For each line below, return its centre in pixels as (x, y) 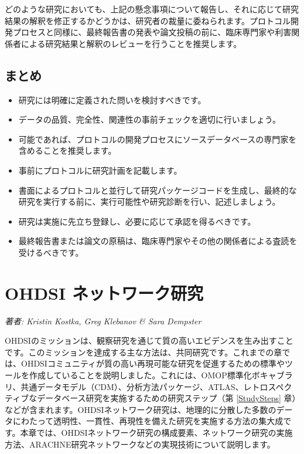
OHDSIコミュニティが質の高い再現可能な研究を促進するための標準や (153, 363)
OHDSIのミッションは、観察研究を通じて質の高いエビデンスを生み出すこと (149, 340)
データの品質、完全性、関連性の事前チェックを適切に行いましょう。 (149, 119)
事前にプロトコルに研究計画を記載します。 (100, 170)
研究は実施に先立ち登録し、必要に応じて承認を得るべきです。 (137, 221)
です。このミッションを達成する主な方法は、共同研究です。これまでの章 (144, 352)
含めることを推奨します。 (67, 150)
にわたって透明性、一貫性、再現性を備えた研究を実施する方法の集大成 (148, 421)
